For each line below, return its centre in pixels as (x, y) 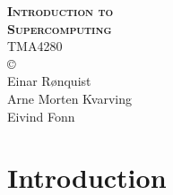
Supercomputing (60, 28)
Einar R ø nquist (49, 81)
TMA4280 (35, 46)
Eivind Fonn (41, 116)
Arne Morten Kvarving (69, 98)
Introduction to (61, 11)
